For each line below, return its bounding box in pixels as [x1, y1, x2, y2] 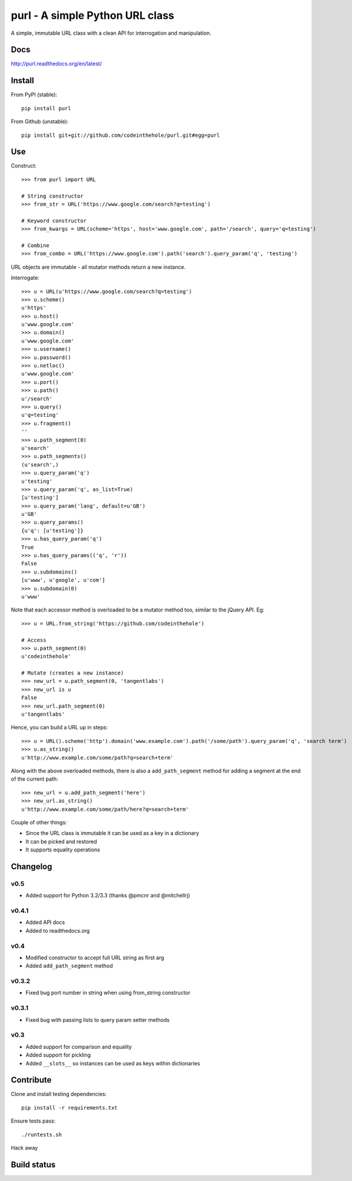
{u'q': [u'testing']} [21, 527, 84, 534]
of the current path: [11, 775, 58, 782]
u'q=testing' [21, 412, 59, 419]
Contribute [11, 1075, 52, 1085]
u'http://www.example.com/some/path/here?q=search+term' [21, 805, 190, 812]
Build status [11, 1159, 56, 1170]
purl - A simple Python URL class [11, 9, 175, 22]
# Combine [21, 242, 49, 249]
